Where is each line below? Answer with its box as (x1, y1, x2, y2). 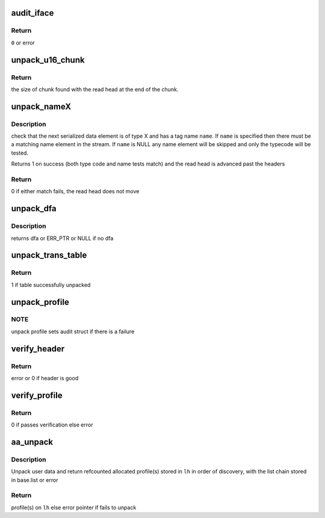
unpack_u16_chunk (11, 55, 85, 65)
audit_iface (11, 8, 54, 18)
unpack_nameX (11, 101, 72, 111)
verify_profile (11, 390, 63, 400)
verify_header (11, 344, 65, 354)
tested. (11, 149, 29, 156)
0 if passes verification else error (11, 421, 93, 428)
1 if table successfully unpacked (11, 281, 91, 288)
